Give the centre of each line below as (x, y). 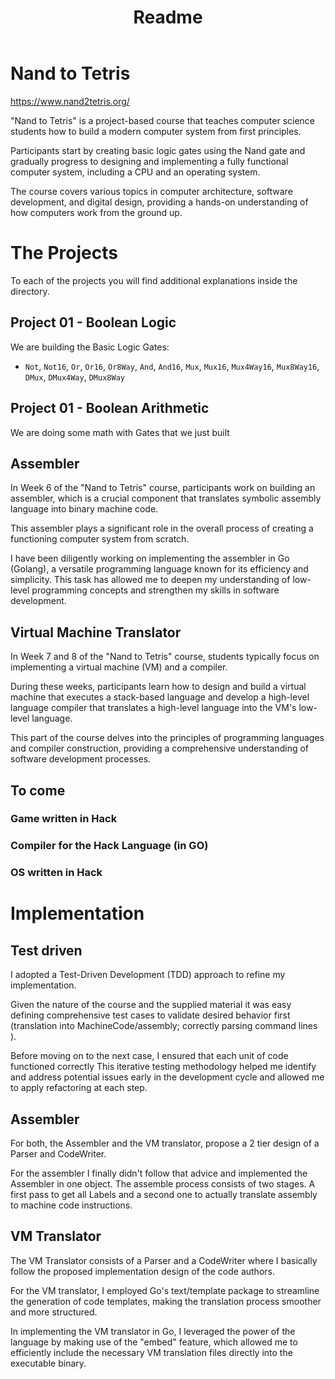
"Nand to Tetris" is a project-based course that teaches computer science (162, 120)
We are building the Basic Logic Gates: (90, 347)
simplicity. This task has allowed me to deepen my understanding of (150, 580)
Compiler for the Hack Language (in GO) (109, 846)
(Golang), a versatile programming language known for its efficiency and (159, 569)
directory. (30, 291)
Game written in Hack (64, 819)
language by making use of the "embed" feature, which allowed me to (154, 1342)
